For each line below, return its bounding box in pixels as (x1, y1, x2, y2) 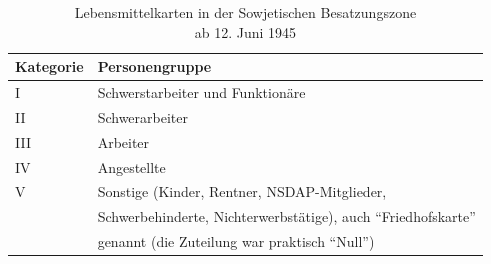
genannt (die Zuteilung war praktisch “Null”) (97, 231, 375, 252)
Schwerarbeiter (97, 106, 188, 127)
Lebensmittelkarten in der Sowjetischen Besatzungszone (74, 2, 417, 22)
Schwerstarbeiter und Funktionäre (97, 82, 306, 103)
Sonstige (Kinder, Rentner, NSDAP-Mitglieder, (97, 181, 387, 202)
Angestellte (97, 156, 166, 177)
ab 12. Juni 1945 (194, 21, 297, 42)
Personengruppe (97, 56, 212, 77)
